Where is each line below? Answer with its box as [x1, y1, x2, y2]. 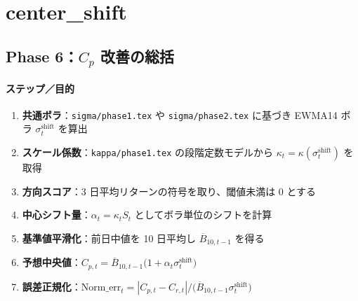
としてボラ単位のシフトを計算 [134, 207, 272, 222]
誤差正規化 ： [22, 279, 81, 293]
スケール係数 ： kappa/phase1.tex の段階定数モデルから [22, 144, 274, 159]
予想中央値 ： [22, 255, 81, 269]
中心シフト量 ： [22, 207, 91, 222]
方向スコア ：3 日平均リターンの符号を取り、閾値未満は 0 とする [22, 183, 317, 198]
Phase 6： [6, 45, 79, 66]
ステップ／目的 [6, 80, 74, 95]
